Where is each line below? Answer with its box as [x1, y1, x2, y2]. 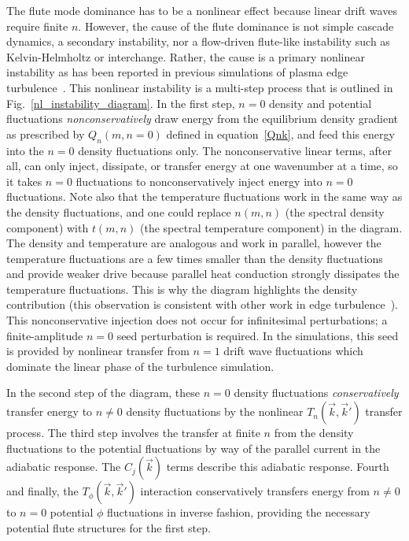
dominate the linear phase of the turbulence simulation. [6, 358, 275, 374]
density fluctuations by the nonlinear [126, 403, 304, 420]
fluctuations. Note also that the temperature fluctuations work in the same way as [6, 188, 403, 205]
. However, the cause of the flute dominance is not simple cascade [78, 17, 394, 34]
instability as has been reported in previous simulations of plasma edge [6, 64, 348, 80]
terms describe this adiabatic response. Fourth [166, 458, 389, 475]
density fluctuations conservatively [234, 384, 399, 401]
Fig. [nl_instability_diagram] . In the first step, [6, 94, 235, 111]
